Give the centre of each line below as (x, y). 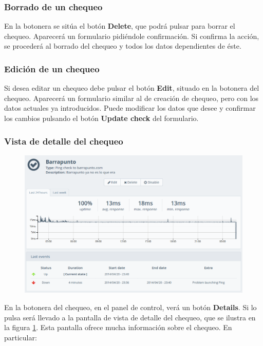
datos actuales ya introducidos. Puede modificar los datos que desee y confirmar (130, 108)
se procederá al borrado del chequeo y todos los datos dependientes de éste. (123, 46)
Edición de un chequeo (52, 68)
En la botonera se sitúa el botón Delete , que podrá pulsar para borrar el (120, 26)
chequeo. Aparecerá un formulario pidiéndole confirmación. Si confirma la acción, (132, 36)
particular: (21, 337)
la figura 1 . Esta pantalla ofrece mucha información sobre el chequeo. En (118, 327)
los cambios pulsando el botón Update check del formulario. (101, 118)
